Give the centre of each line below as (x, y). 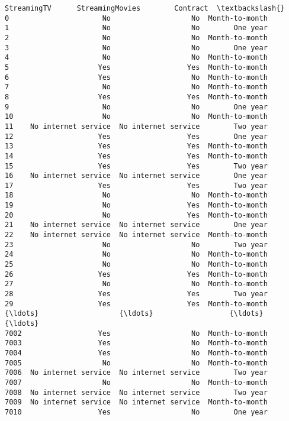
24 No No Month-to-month (136, 255)
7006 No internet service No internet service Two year (136, 373)
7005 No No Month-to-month (136, 363)
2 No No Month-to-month (136, 38)
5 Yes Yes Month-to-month (136, 67)
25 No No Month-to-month (136, 265)
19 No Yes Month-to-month (136, 205)
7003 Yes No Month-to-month (136, 343)
